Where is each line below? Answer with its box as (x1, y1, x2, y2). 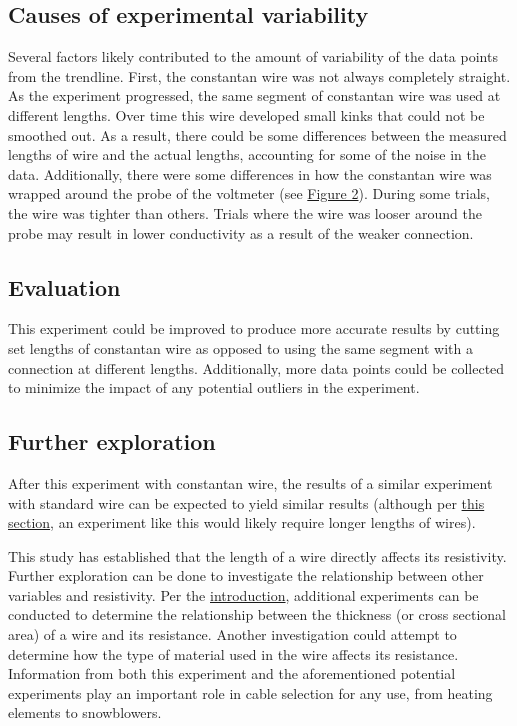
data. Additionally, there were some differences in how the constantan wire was (8, 163, 492, 184)
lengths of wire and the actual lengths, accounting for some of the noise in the (8, 144, 486, 165)
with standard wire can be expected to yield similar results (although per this (8, 492, 485, 513)
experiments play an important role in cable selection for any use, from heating (8, 682, 493, 703)
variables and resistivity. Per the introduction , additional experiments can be (8, 584, 479, 605)
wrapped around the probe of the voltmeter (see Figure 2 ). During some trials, (8, 183, 490, 204)
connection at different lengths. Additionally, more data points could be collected (8, 357, 505, 378)
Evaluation (8, 271, 121, 302)
